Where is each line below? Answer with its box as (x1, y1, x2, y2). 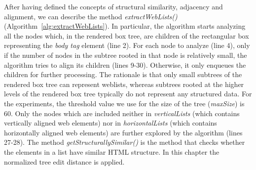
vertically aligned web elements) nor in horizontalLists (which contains (4, 118, 217, 128)
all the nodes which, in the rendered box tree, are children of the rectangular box (4, 30, 249, 41)
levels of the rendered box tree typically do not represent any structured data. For (4, 88, 252, 99)
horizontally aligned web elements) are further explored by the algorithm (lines (4, 127, 243, 137)
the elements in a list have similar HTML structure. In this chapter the (4, 146, 219, 157)
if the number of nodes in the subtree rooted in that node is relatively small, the (4, 49, 247, 60)
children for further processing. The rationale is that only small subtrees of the (4, 69, 242, 80)
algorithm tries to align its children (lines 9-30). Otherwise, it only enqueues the (4, 59, 246, 70)
